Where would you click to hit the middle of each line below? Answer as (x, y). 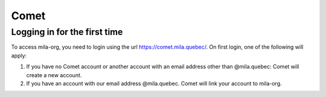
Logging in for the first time (67, 32)
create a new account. (54, 75)
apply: (19, 55)
